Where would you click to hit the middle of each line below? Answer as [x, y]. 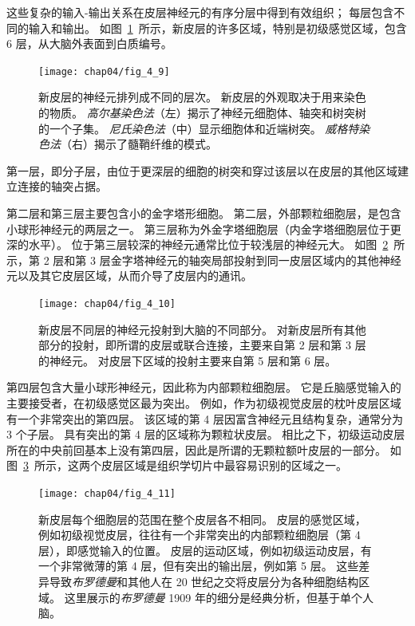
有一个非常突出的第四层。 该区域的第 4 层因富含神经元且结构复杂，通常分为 [205, 418]
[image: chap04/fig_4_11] [107, 493]
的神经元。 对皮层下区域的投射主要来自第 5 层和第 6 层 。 [188, 360]
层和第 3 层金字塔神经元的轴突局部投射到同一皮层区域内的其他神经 [227, 260]
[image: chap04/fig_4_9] [104, 71]
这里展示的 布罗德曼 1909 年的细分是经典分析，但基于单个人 [219, 597]
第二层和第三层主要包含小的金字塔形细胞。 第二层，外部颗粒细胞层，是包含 [204, 213]
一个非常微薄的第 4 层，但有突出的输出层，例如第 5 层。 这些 [199, 566]
